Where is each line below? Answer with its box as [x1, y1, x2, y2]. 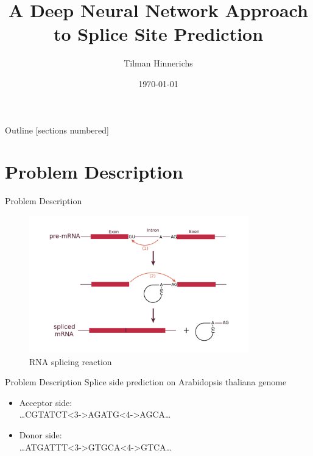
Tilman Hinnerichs [124, 57, 193, 69]
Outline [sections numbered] [5, 123, 109, 136]
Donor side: [19, 429, 62, 441]
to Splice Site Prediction [53, 21, 264, 46]
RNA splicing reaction [29, 355, 112, 368]
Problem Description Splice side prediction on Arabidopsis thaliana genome [5, 376, 287, 388]
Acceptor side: [19, 396, 72, 408]
